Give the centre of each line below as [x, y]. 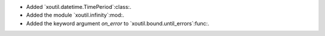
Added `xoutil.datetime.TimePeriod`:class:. [79, 7]
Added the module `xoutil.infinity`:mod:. [75, 15]
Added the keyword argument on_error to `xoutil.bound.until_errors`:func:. [118, 23]
